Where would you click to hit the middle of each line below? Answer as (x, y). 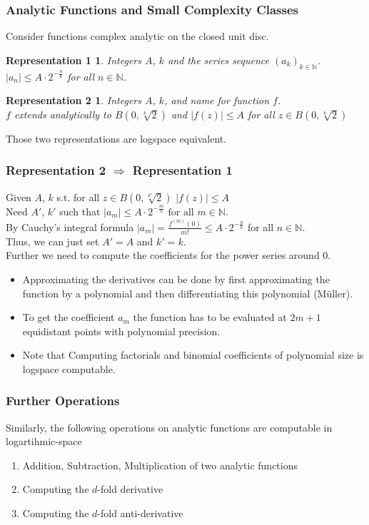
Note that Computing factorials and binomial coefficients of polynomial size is (193, 355)
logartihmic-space (44, 441)
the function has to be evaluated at (210, 317)
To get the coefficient (69, 317)
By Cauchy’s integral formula (70, 226)
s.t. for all (78, 197)
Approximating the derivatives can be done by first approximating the (176, 279)
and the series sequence (219, 60)
